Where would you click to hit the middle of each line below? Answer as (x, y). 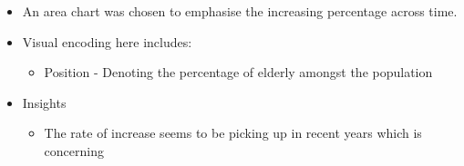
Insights (44, 102)
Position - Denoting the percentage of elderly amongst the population (238, 72)
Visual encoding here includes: (107, 41)
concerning (74, 150)
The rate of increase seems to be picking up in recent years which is (233, 133)
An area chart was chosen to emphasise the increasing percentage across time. (240, 11)
